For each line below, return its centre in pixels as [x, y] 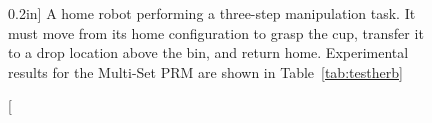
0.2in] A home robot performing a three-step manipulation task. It [212, 13]
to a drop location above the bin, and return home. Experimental [208, 52]
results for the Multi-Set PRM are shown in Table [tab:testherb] [205, 71]
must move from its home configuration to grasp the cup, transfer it [216, 32]
